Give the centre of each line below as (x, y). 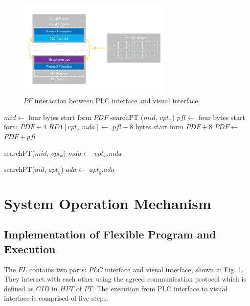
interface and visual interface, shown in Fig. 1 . (174, 269)
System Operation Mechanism (108, 203)
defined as (19, 288)
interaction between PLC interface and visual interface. (117, 101)
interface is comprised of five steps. (56, 298)
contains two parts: (58, 269)
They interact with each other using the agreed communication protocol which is (125, 279)
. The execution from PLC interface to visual (160, 288)
